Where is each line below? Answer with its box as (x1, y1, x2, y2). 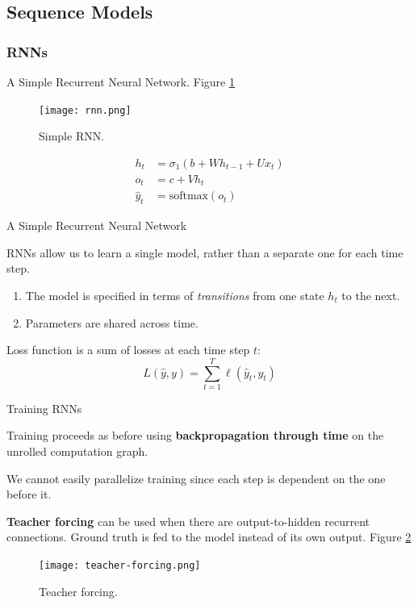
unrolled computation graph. (6, 443, 148, 460)
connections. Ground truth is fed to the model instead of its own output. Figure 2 (6, 528, 412, 545)
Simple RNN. (39, 127, 105, 144)
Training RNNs (6, 399, 82, 416)
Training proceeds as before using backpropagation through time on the (6, 427, 384, 444)
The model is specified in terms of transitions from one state (25, 286, 324, 303)
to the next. (341, 286, 400, 303)
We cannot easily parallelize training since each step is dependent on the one (6, 469, 386, 486)
